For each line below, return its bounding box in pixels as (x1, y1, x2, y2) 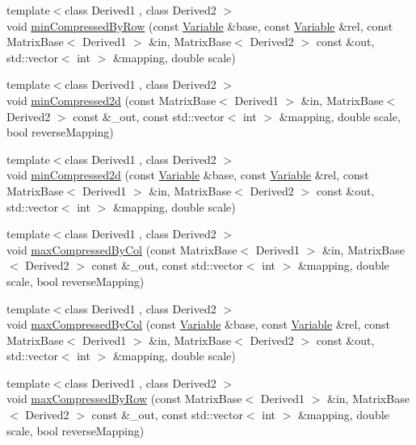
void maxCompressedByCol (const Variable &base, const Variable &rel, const (6, 316, 390, 333)
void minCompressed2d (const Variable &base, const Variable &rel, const (6, 166, 369, 183)
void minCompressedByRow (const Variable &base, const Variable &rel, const (6, 17, 393, 34)
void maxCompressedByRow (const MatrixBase (6, 390, 242, 407)
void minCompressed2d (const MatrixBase (6, 91, 216, 108)
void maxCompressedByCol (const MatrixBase (6, 241, 237, 258)
